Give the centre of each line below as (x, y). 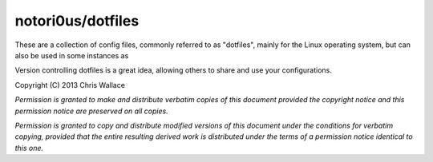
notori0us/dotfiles (77, 21)
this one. (29, 148)
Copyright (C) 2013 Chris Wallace (70, 85)
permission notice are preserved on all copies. (91, 111)
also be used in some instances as (72, 55)
